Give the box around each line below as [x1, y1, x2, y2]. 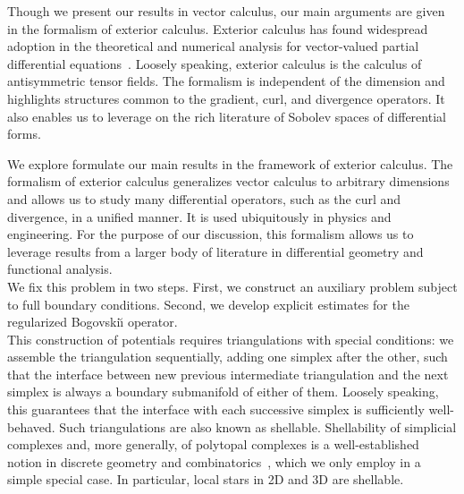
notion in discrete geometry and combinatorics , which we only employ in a [7, 452, 421, 471]
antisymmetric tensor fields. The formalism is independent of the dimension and [7, 72, 445, 90]
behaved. [7, 417, 55, 436]
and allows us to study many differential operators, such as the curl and [7, 189, 401, 208]
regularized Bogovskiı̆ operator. [7, 312, 178, 331]
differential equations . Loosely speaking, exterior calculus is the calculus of [7, 54, 422, 72]
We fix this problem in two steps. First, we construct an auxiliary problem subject [7, 277, 458, 295]
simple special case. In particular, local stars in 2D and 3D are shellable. [7, 470, 404, 489]
